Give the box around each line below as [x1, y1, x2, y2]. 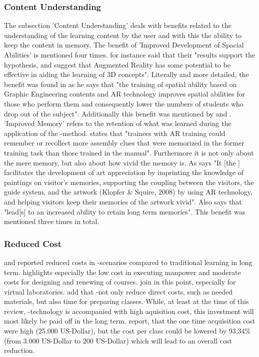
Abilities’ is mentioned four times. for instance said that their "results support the [4, 49, 255, 59]
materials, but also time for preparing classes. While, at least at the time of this [4, 296, 249, 306]
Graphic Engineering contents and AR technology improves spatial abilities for [4, 88, 245, 99]
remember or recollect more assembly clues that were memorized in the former [4, 137, 244, 148]
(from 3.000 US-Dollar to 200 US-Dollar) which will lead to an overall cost [4, 335, 232, 345]
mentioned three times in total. [4, 216, 99, 226]
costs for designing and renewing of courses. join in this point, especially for [4, 276, 236, 287]
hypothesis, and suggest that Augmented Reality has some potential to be [4, 59, 230, 69]
